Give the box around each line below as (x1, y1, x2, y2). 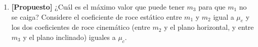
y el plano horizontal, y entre (164, 22, 254, 32)
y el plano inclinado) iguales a (23, 31, 116, 42)
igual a (213, 11, 234, 22)
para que (198, 2, 226, 12)
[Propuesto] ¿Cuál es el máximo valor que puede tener (11, 2, 185, 12)
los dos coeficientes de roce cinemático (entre (11, 22, 150, 32)
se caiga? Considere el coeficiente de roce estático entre (11, 11, 182, 22)
